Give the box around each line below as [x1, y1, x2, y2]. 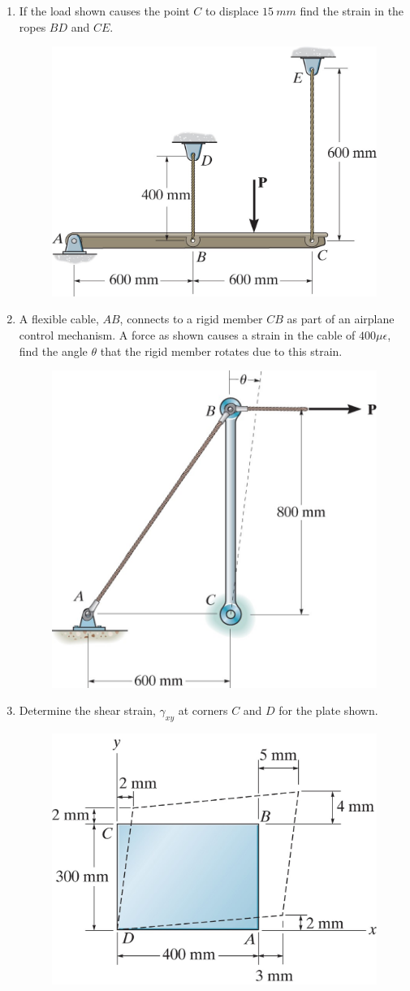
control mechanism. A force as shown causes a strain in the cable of [19, 326, 356, 343]
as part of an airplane [287, 310, 395, 327]
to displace [205, 2, 259, 19]
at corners [178, 702, 228, 719]
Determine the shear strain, [19, 702, 156, 719]
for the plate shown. [278, 702, 378, 719]
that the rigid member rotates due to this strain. [100, 342, 343, 359]
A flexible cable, [19, 310, 99, 327]
